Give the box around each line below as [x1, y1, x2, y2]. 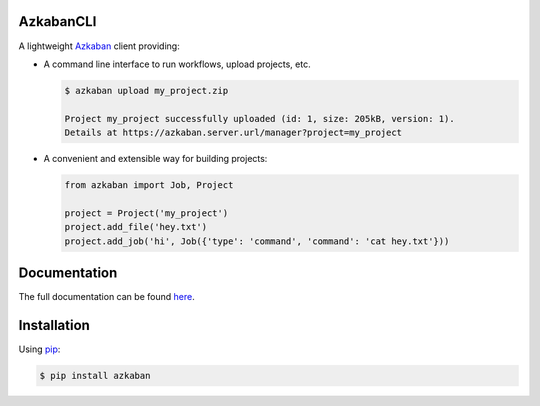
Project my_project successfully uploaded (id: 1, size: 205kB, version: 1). [64, 113, 455, 124]
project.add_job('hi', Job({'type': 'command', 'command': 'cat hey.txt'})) [64, 235, 450, 247]
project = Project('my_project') [64, 207, 229, 219]
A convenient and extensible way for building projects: [43, 153, 268, 165]
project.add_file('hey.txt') [64, 221, 208, 233]
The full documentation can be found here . [18, 291, 195, 303]
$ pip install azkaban [39, 370, 151, 381]
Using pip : [18, 343, 61, 355]
